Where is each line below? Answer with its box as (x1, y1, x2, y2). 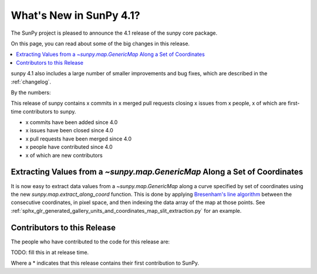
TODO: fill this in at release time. (11, 249, 89, 256)
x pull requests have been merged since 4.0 (25, 135, 132, 142)
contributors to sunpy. (22, 108, 76, 115)
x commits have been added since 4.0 (25, 119, 118, 126)
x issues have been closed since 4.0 (25, 127, 114, 134)
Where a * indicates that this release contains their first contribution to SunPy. (11, 259, 200, 267)
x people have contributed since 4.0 (25, 143, 113, 151)
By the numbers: (11, 89, 51, 96)
